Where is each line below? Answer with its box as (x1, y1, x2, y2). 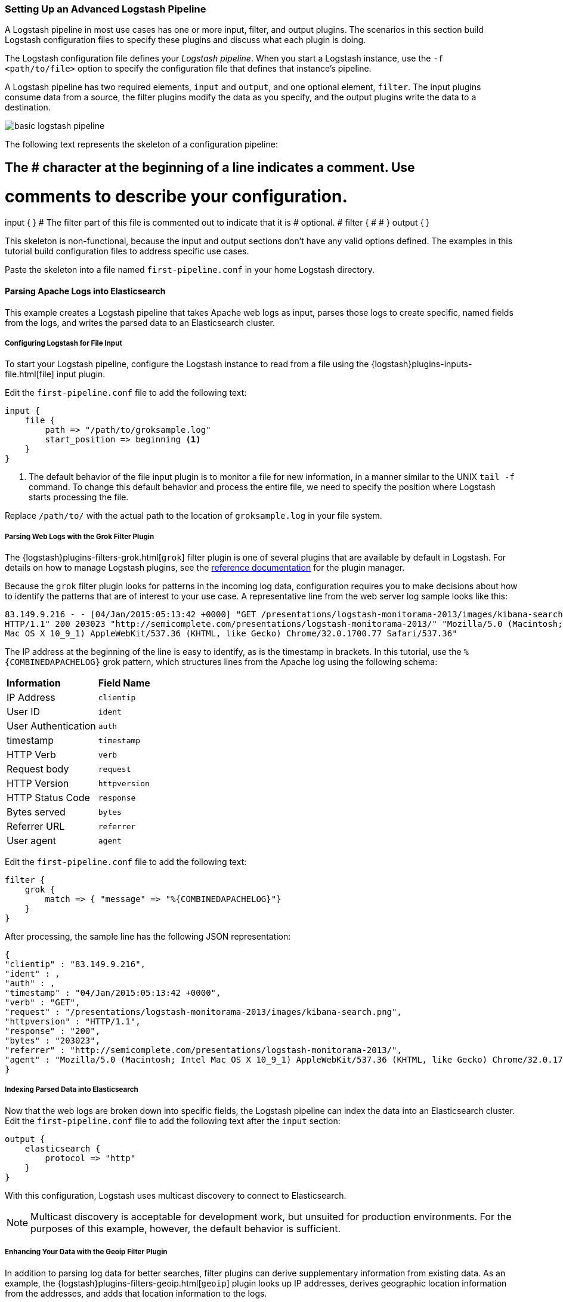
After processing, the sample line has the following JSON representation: (5, 931, 291, 942)
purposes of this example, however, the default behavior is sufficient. (30, 1222, 341, 1235)
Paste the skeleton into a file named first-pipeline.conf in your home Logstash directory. (5, 264, 375, 275)
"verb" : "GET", (5, 998, 81, 1008)
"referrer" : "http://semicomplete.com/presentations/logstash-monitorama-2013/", (5, 1045, 402, 1055)
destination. (5, 102, 51, 113)
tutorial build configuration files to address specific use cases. (5, 246, 249, 257)
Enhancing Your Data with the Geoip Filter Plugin (5, 1248, 168, 1257)
